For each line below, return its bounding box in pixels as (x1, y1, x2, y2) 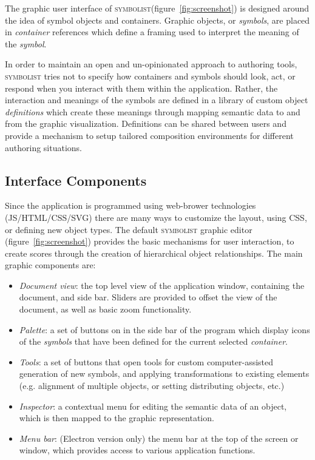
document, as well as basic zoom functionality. (19, 303, 192, 316)
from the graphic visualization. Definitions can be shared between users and (5, 117, 286, 130)
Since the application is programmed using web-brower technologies (5, 199, 256, 212)
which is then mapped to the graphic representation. (19, 411, 214, 424)
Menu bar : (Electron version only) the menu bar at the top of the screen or (19, 431, 299, 444)
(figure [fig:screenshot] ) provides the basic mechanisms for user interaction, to (5, 235, 294, 248)
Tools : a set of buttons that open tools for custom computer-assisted (19, 355, 274, 368)
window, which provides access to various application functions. (19, 444, 256, 456)
